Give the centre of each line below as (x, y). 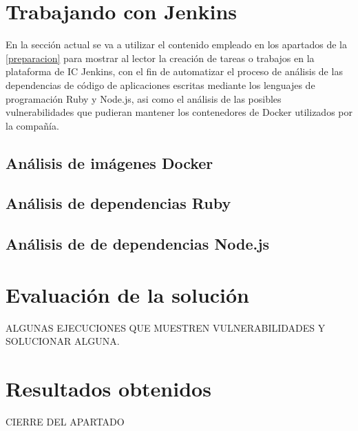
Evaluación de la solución (128, 294)
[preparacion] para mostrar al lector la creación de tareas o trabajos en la (160, 58)
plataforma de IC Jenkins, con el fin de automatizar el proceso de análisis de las (174, 71)
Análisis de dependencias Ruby (118, 203)
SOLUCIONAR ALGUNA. (63, 341)
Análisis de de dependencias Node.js (138, 244)
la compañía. (32, 125)
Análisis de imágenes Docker (109, 162)
